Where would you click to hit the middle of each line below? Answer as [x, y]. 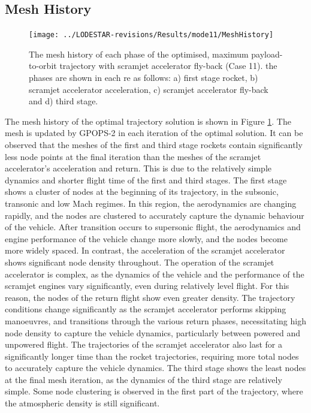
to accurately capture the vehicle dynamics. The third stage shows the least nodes [155, 368]
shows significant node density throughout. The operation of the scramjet [140, 262]
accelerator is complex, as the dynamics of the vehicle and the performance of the [155, 274]
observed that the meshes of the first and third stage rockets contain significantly [154, 145]
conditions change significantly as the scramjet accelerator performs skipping [146, 309]
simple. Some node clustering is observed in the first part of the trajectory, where [154, 391]
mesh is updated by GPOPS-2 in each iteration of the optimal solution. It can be [154, 133]
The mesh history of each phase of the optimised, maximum [139, 54]
